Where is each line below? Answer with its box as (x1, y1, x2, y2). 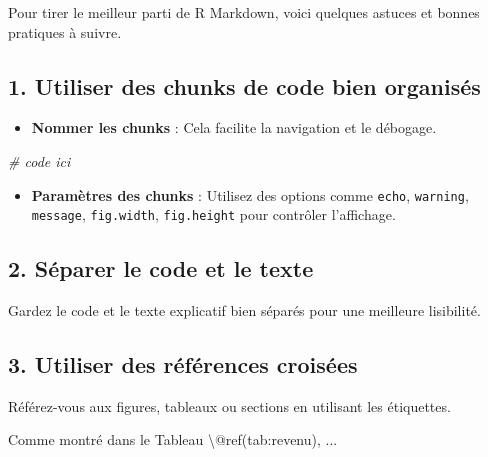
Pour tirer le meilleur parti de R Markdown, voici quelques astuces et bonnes (8, 2, 480, 22)
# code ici (8, 150, 71, 171)
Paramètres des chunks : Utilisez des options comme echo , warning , (31, 184, 469, 205)
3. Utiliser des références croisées (8, 349, 358, 380)
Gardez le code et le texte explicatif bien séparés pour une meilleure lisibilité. (8, 300, 481, 321)
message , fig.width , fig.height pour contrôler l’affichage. (31, 204, 396, 225)
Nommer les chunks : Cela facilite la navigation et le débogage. (31, 117, 437, 138)
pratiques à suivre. (8, 21, 122, 42)
